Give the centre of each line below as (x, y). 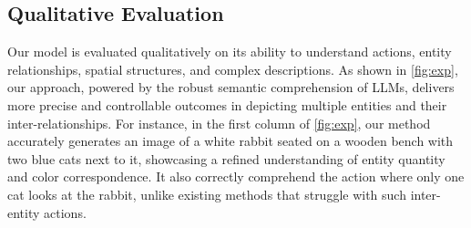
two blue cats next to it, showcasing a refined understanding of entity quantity (226, 158)
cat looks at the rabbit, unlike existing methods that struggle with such (207, 194)
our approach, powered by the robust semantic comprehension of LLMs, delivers (231, 87)
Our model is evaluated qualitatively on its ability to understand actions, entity (230, 52)
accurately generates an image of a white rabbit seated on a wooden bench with (230, 141)
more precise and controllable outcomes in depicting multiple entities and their (227, 104)
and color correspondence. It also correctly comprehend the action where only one (236, 176)
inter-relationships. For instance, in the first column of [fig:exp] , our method (219, 123)
